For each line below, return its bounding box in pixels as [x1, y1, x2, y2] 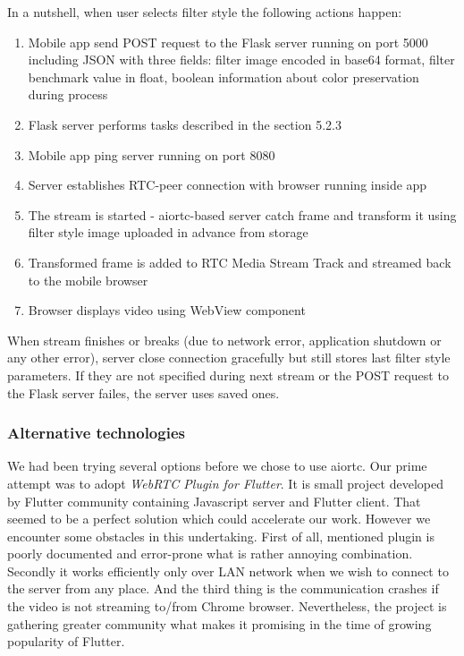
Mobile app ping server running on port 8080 [28, 145, 275, 164]
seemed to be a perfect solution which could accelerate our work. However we [7, 509, 431, 528]
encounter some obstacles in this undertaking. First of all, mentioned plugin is [7, 526, 434, 545]
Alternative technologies [7, 422, 185, 444]
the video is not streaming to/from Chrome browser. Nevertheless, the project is [7, 597, 447, 616]
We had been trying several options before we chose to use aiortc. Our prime [7, 456, 427, 475]
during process [28, 85, 108, 104]
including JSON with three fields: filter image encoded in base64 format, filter [28, 50, 455, 69]
